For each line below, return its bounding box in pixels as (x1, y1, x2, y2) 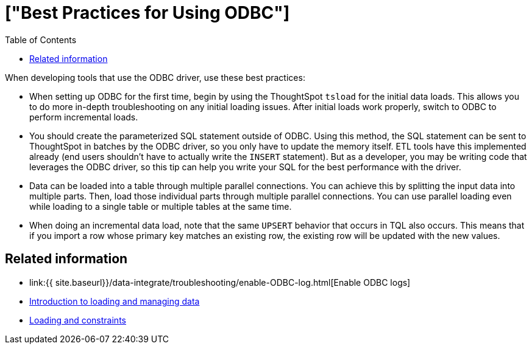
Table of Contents (5, 34, 77, 45)
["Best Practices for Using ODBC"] (5, 2, 290, 23)
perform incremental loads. (29, 111, 138, 122)
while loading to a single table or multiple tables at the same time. (29, 201, 292, 212)
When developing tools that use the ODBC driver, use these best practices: (5, 72, 305, 83)
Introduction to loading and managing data (29, 295, 200, 306)
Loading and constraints (29, 314, 126, 325)
